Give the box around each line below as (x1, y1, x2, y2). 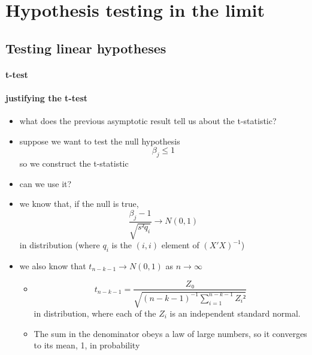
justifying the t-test (5, 91, 87, 104)
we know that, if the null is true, (19, 197, 139, 210)
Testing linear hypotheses (5, 38, 166, 57)
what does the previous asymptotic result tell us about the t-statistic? (19, 115, 277, 127)
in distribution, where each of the (34, 306, 156, 319)
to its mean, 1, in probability (34, 339, 140, 351)
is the (111, 239, 132, 251)
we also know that (19, 259, 86, 272)
